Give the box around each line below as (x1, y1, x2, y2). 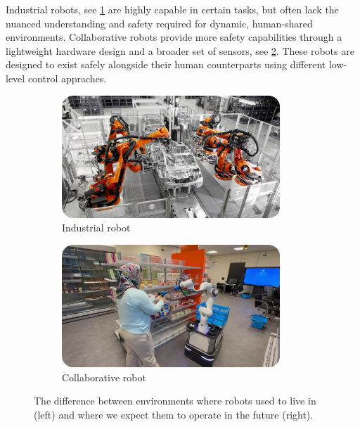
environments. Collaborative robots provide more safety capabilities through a (6, 30, 342, 44)
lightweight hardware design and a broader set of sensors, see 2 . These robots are (6, 43, 354, 58)
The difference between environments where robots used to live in (34, 393, 316, 408)
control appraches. (27, 70, 107, 85)
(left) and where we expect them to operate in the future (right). (34, 407, 314, 421)
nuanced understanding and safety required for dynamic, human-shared (6, 15, 313, 30)
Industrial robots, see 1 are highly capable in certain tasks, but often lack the (6, 2, 339, 16)
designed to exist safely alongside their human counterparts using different (6, 57, 326, 72)
